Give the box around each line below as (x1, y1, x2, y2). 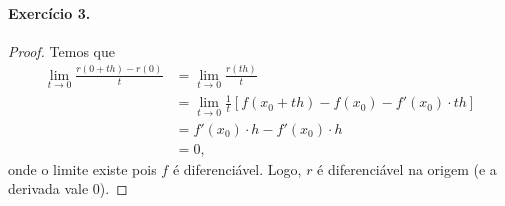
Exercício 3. (8, 2, 91, 23)
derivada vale (8, 178, 89, 199)
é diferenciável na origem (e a (317, 158, 497, 179)
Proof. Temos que (8, 40, 115, 61)
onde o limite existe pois (8, 158, 157, 179)
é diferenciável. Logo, (172, 158, 302, 179)
